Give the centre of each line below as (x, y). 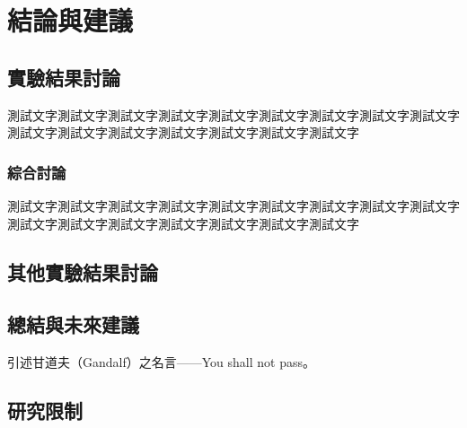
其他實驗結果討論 (83, 271)
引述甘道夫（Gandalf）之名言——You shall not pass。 (161, 362)
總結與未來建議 (73, 324)
